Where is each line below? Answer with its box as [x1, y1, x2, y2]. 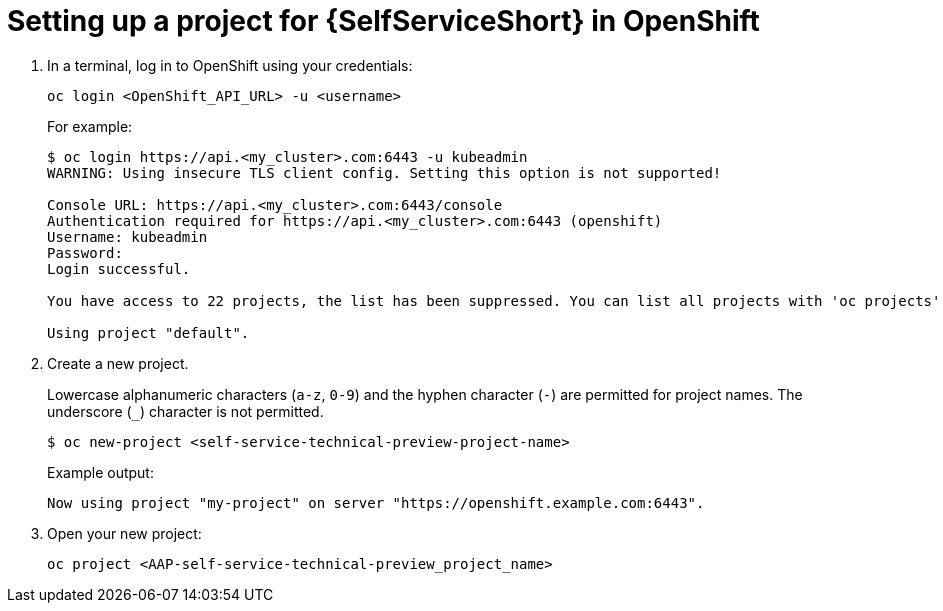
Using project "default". [47, 324, 250, 341]
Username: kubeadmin [47, 228, 208, 245]
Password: [47, 244, 123, 261]
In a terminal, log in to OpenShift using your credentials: [47, 56, 413, 74]
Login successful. [47, 260, 191, 277]
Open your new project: [47, 524, 202, 542]
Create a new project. [47, 354, 189, 372]
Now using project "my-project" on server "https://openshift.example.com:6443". [47, 494, 705, 511]
